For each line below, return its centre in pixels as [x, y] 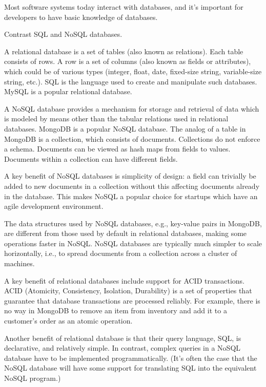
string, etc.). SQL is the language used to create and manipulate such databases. [131, 81]
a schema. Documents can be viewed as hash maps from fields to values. [117, 149]
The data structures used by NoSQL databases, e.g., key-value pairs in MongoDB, [133, 223]
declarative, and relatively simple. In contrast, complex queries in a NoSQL [122, 348]
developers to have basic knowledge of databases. [81, 17]
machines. [19, 263]
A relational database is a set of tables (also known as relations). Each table [124, 51]
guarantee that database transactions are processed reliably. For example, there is [132, 300]
